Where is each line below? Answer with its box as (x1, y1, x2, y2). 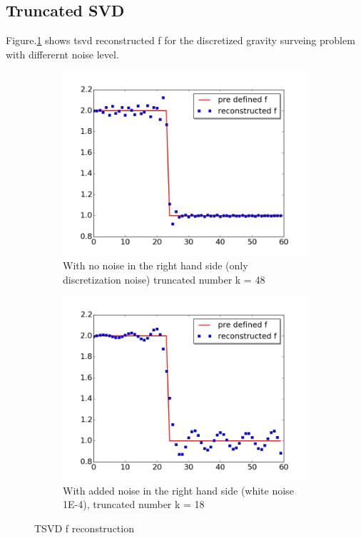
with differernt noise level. (6, 46, 119, 61)
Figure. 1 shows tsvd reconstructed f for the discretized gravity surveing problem (6, 33, 355, 48)
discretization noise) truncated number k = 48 (63, 271, 265, 286)
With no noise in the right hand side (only (63, 257, 248, 272)
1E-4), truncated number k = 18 (63, 497, 205, 512)
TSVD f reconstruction (34, 520, 134, 535)
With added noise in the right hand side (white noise (63, 482, 294, 497)
